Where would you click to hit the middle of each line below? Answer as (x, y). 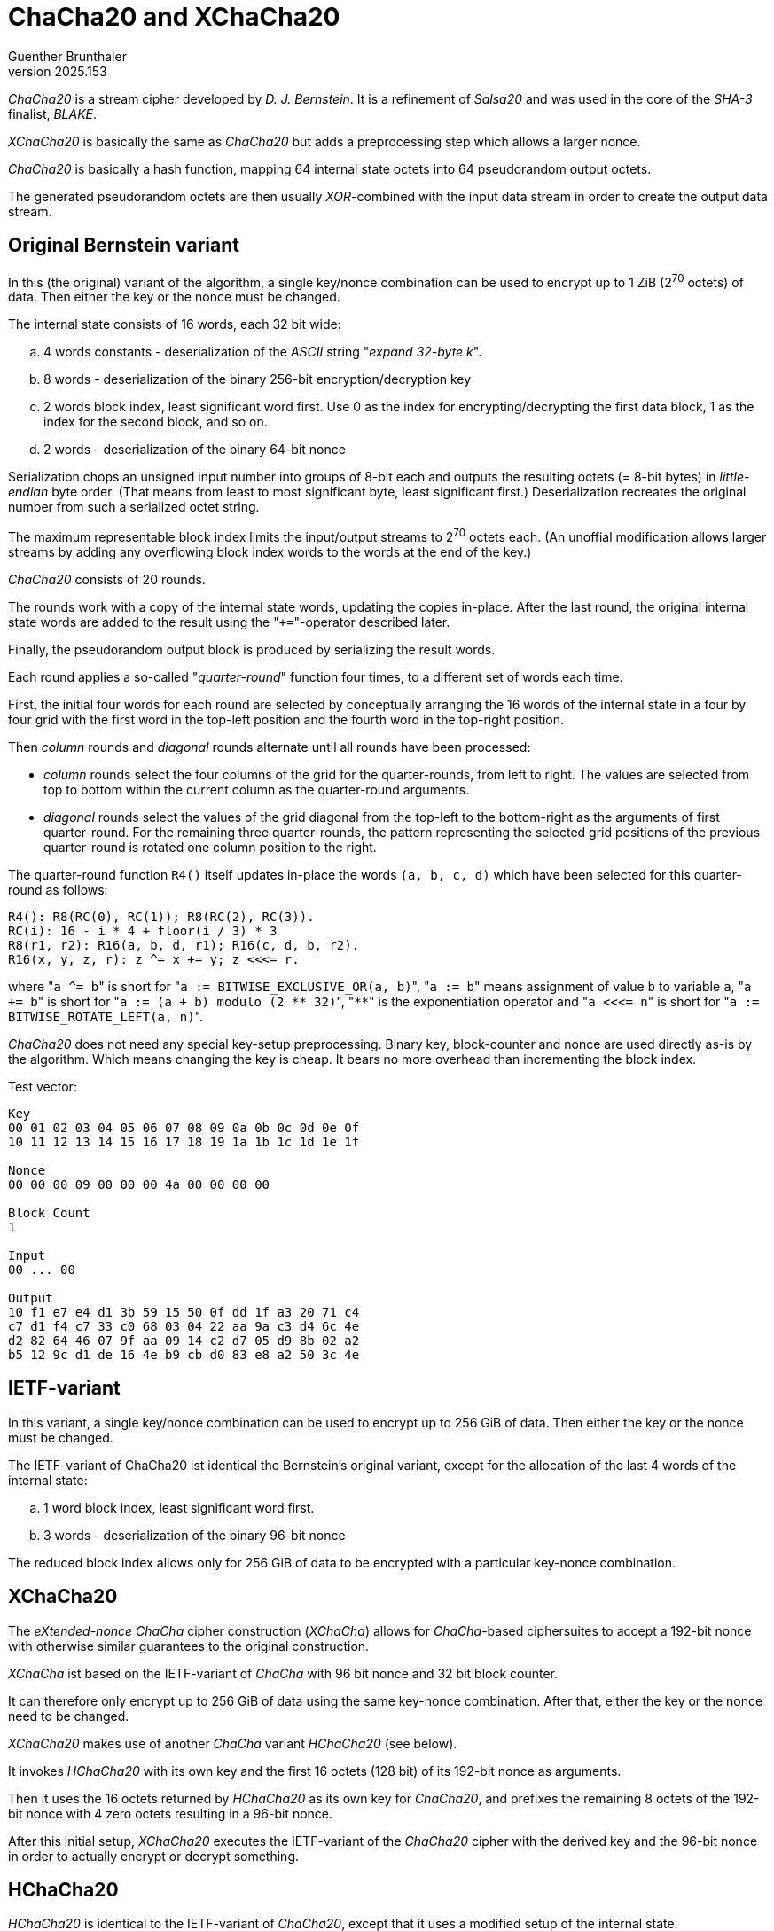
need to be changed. (69, 1716)
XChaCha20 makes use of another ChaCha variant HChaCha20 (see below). (233, 1743)
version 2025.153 (58, 71)
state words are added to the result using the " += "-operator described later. (229, 622)
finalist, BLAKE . (53, 113)
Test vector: (43, 1086)
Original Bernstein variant (124, 246)
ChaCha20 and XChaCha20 (174, 17)
